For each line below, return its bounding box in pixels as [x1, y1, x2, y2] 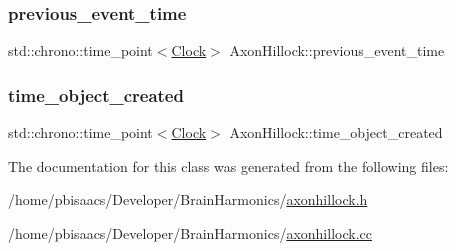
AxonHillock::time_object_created [229, 122, 443, 143]
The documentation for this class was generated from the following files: [8, 155, 449, 176]
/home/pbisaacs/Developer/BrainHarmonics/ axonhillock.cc [8, 222, 372, 243]
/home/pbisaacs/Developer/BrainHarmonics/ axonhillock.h [8, 189, 368, 210]
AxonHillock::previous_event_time [229, 40, 445, 61]
